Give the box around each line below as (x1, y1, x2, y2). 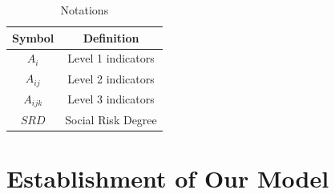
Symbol (12, 29, 54, 46)
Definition (83, 29, 139, 46)
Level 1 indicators (67, 50, 155, 67)
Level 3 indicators (67, 91, 155, 107)
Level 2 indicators (67, 70, 155, 87)
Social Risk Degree (65, 111, 157, 127)
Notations (60, 2, 109, 18)
